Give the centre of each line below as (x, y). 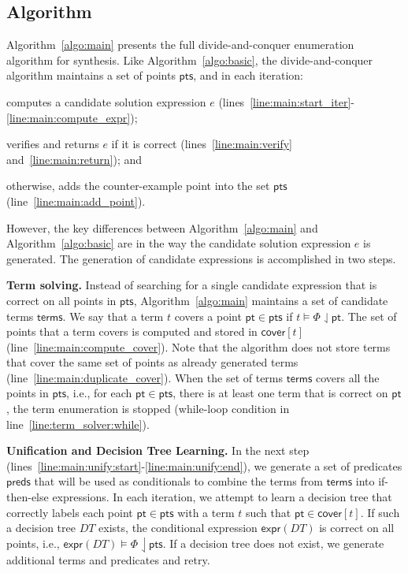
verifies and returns (53, 144)
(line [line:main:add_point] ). (76, 201)
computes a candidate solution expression (106, 101)
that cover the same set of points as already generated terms (152, 362)
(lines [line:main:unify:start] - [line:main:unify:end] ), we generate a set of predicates (204, 465)
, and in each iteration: (248, 75)
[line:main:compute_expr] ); (72, 117)
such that (268, 512)
